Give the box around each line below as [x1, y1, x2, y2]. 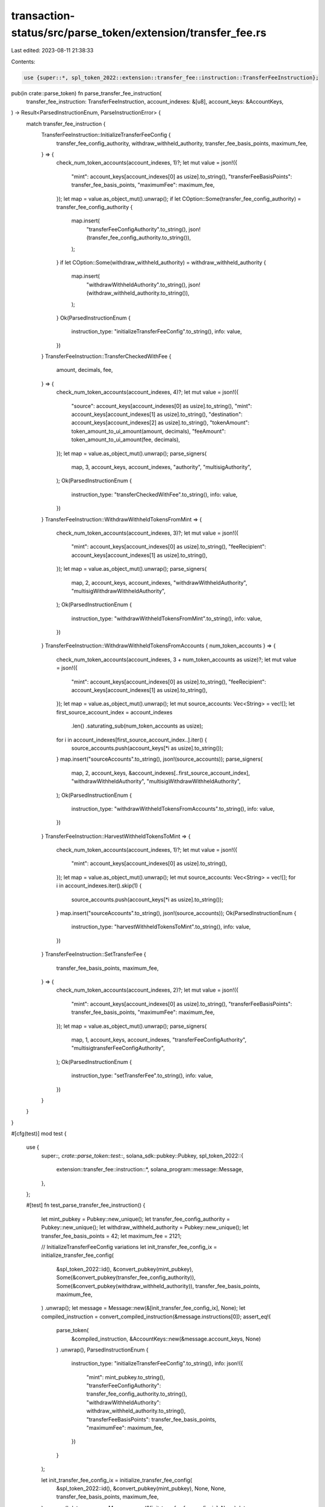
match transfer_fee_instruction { [26, 120, 106, 127]
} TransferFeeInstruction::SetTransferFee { [41, 951, 147, 958]
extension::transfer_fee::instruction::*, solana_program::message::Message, [56, 1166, 244, 1173]
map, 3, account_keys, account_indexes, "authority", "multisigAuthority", [71, 463, 252, 470]
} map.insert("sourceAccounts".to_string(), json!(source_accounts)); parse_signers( [56, 755, 263, 763]
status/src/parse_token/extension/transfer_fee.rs [11, 26, 267, 39]
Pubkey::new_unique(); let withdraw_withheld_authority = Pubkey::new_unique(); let [41, 1224, 249, 1231]
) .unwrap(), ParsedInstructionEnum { [56, 1346, 149, 1353]
